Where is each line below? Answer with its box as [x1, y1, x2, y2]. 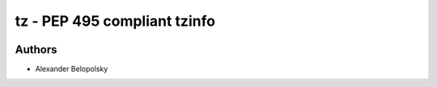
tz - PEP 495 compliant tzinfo [15, 12, 216, 30]
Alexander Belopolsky [35, 64, 108, 74]
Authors [15, 43, 57, 56]
